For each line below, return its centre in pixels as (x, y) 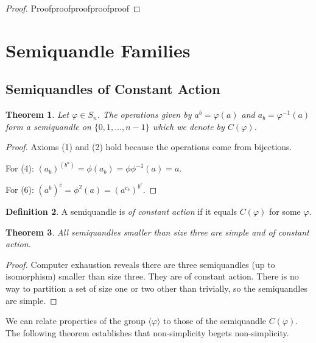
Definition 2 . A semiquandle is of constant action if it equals (121, 211)
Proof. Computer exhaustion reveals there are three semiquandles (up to (140, 264)
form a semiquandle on (48, 126)
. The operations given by (144, 114)
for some (285, 211)
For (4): (20, 168)
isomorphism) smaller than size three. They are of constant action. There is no (152, 276)
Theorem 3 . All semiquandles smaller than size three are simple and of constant (157, 232)
